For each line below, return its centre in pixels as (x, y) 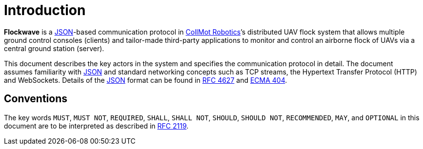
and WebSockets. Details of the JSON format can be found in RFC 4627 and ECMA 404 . (146, 80)
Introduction (45, 10)
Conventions (36, 99)
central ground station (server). (54, 48)
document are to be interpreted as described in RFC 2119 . (96, 126)
